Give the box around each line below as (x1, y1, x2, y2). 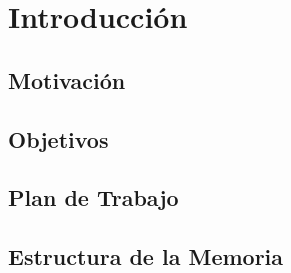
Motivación (8, 64, 126, 95)
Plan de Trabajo (8, 182, 179, 213)
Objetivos (8, 123, 109, 154)
